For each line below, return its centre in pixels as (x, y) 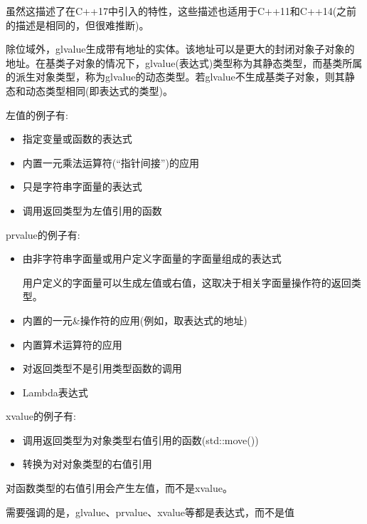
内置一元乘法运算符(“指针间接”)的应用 (111, 162)
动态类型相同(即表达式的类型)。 (99, 90)
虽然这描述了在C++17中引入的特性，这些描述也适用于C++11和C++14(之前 (181, 11)
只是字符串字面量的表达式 (82, 186)
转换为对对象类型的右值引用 (87, 464)
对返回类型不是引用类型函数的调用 (102, 368)
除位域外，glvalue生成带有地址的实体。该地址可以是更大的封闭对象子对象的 (180, 49)
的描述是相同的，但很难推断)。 (78, 25)
